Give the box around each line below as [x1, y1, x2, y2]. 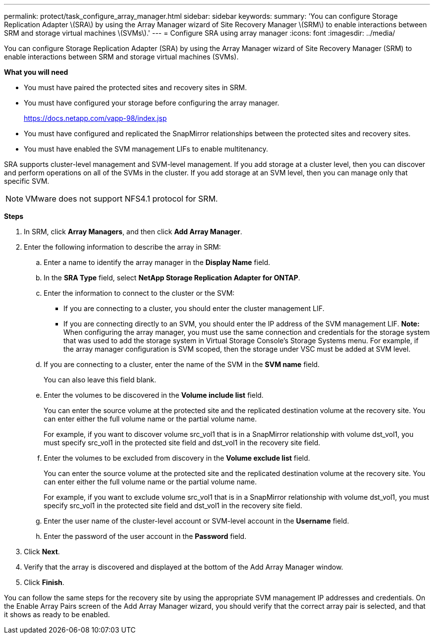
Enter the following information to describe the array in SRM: [24, 243, 221, 251]
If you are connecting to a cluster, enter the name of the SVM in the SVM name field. [44, 360, 320, 369]
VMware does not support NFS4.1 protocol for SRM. [25, 194, 218, 204]
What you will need [4, 68, 68, 76]
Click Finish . [24, 578, 64, 586]
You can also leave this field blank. [44, 375, 157, 384]
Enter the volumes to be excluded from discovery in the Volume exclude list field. [44, 454, 310, 462]
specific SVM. [4, 177, 50, 185]
